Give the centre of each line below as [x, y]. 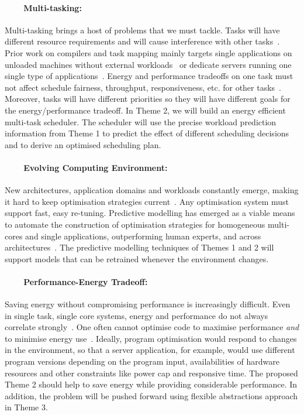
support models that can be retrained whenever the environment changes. [137, 258]
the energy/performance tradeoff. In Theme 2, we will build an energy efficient [145, 110]
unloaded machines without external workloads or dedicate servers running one [148, 64]
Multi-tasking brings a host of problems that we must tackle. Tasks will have [142, 30]
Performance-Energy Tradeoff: [86, 281]
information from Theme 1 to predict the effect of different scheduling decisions [147, 133]
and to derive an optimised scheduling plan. [83, 144]
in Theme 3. [26, 407]
